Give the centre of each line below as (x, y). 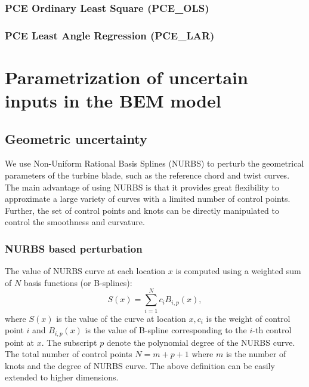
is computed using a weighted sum (238, 271)
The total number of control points (69, 354)
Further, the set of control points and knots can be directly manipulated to (142, 210)
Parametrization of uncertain (126, 77)
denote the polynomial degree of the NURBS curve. (201, 342)
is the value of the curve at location (121, 318)
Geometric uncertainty (76, 138)
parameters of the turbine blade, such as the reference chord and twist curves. (147, 175)
